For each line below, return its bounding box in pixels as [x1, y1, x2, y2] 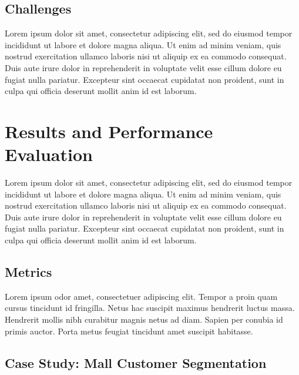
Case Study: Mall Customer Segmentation [5, 353, 267, 371]
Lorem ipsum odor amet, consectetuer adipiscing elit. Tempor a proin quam [5, 290, 278, 302]
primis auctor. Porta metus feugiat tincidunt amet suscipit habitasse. [5, 324, 253, 337]
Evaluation [5, 142, 93, 166]
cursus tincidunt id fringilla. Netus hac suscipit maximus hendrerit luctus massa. [5, 302, 295, 314]
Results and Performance [5, 119, 213, 143]
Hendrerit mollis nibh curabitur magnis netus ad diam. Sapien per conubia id [5, 313, 283, 326]
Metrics [5, 263, 52, 281]
